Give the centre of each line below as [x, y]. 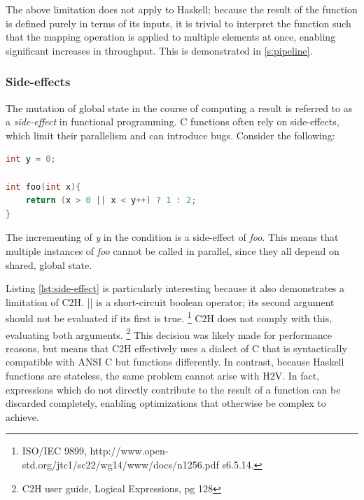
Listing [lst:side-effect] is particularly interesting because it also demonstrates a [175, 288]
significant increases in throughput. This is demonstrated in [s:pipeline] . [159, 50]
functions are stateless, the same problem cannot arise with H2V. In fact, [163, 375]
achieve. [22, 416]
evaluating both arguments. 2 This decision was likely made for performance [169, 333]
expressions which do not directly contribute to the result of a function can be [173, 389]
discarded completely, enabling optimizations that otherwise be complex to [166, 403]
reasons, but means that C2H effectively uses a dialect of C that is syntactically [176, 348]
